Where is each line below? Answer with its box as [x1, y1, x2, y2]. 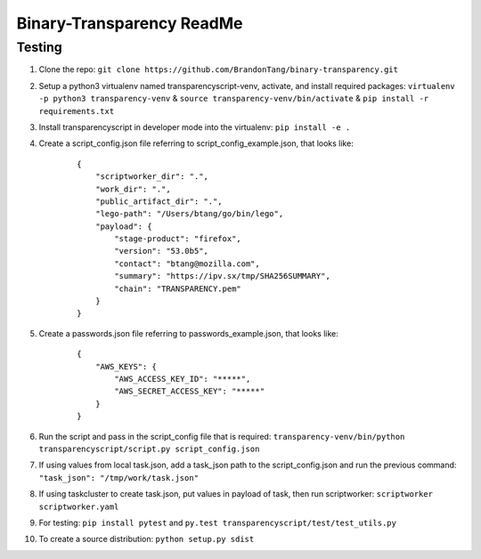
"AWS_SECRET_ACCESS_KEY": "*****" [114, 386, 265, 396]
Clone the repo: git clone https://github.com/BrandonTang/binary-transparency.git [38, 64, 398, 75]
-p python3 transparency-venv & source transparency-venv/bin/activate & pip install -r [38, 93, 429, 104]
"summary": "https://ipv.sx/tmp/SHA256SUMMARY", [114, 271, 331, 281]
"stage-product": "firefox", [114, 234, 242, 244]
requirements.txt [38, 106, 115, 116]
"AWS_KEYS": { [94, 361, 158, 371]
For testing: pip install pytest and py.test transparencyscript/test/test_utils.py [38, 517, 396, 528]
